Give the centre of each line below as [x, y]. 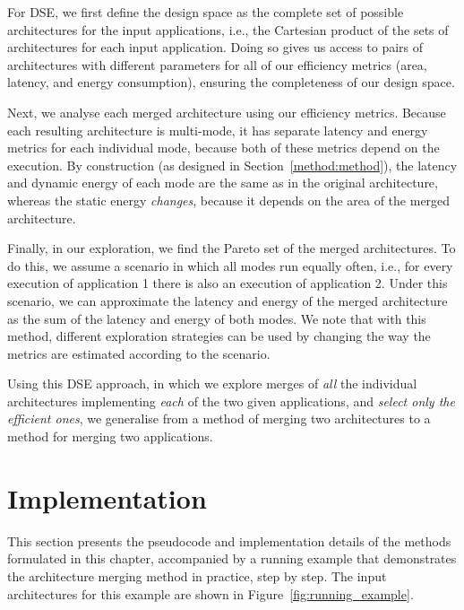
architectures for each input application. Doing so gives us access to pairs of [215, 47]
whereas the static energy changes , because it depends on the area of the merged [229, 200]
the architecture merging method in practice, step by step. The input [197, 575]
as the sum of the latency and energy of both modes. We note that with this [217, 318]
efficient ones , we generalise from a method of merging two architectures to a [219, 418]
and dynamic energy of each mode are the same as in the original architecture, [223, 183]
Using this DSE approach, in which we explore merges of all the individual [212, 383]
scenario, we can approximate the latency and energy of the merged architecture [228, 300]
